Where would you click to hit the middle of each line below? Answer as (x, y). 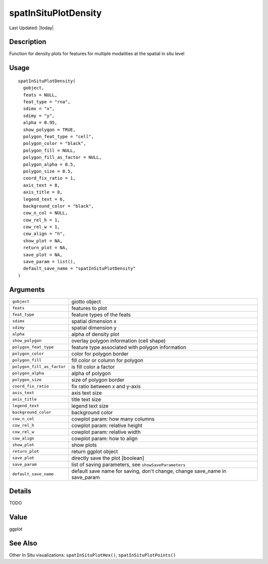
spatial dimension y (94, 328)
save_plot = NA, (43, 255)
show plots (84, 445)
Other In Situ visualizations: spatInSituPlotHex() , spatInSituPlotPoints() (93, 555)
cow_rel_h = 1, (41, 220)
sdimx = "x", (39, 109)
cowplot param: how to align (104, 438)
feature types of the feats (101, 314)
